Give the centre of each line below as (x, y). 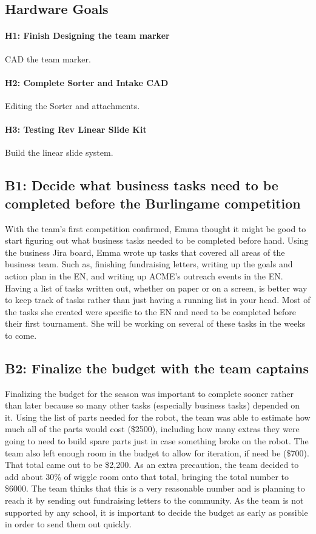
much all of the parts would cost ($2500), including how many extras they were (152, 429)
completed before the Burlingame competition (153, 203)
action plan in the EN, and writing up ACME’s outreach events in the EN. (144, 275)
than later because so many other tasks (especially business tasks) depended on (153, 405)
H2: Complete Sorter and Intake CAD (87, 82)
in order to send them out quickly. (69, 524)
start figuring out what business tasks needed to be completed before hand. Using (157, 240)
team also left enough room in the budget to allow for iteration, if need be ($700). (157, 452)
